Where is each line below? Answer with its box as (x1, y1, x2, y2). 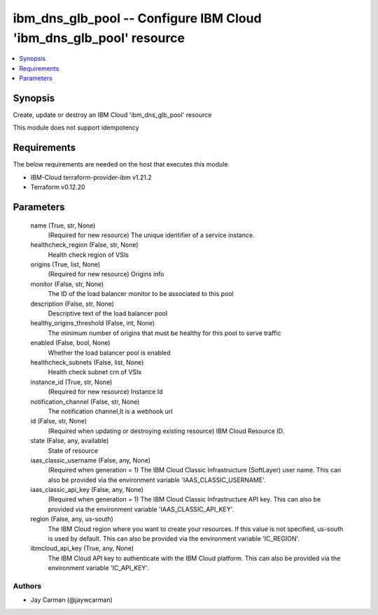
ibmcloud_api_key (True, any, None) (30, 544, 134, 553)
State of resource (48, 446, 99, 455)
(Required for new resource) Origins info (48, 270, 164, 278)
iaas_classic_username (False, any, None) (30, 455, 150, 465)
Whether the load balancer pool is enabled (48, 348, 171, 357)
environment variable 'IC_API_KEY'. (48, 564, 150, 572)
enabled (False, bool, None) (30, 339, 111, 347)
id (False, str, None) (30, 417, 87, 425)
